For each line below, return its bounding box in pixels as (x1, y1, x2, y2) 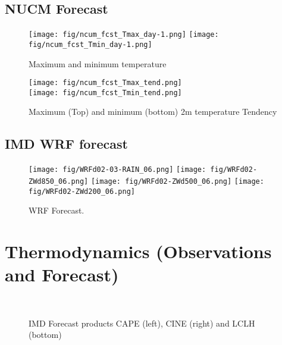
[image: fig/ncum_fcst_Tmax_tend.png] (29, 79, 182, 87)
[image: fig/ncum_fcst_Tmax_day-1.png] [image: (29, 30, 219, 39)
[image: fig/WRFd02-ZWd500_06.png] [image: (90, 177, 264, 186)
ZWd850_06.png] (29, 177, 89, 186)
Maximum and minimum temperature (29, 57, 167, 70)
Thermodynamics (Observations (5, 239, 272, 263)
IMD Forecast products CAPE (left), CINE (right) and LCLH (29, 316, 255, 329)
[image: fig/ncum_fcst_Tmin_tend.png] (29, 88, 182, 97)
